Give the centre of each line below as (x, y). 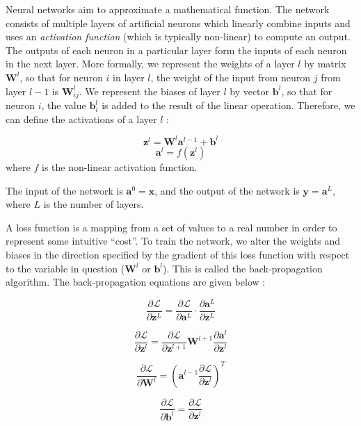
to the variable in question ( (65, 268)
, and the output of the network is (227, 190)
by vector (250, 91)
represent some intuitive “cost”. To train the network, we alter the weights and (173, 241)
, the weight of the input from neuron (231, 77)
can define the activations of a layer (81, 118)
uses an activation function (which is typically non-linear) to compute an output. (178, 36)
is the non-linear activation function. (120, 166)
